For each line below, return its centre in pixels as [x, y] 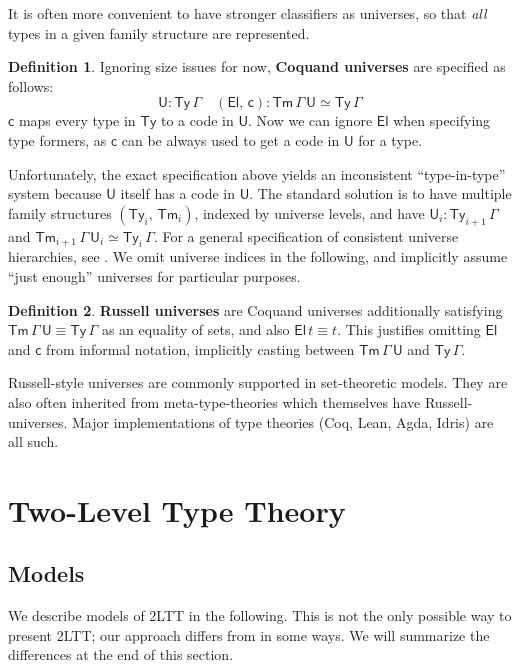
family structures [60, 212]
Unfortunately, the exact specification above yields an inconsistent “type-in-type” [257, 173]
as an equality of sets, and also [195, 329]
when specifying [442, 120]
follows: [31, 85]
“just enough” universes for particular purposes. [154, 275]
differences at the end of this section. [121, 654]
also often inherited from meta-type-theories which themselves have [214, 401]
